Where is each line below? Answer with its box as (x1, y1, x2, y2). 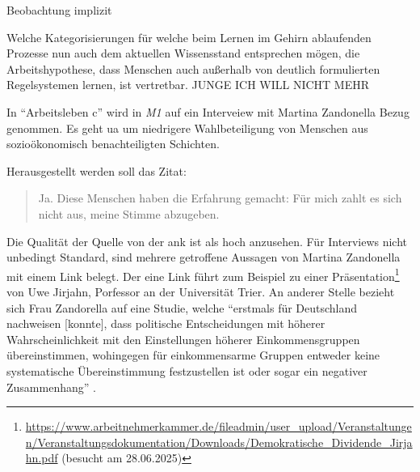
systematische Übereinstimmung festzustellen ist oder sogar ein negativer (6, 362, 367, 379)
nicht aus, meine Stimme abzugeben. (38, 205, 220, 222)
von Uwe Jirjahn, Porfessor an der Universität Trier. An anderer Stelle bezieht (6, 283, 395, 300)
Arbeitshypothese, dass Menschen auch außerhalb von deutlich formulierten (6, 60, 380, 77)
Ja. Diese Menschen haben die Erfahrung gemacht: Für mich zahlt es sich (38, 189, 402, 206)
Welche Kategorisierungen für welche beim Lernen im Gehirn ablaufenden (6, 28, 372, 45)
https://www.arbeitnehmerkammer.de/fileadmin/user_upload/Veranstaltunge (25, 418, 412, 435)
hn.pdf (25, 449, 58, 466)
